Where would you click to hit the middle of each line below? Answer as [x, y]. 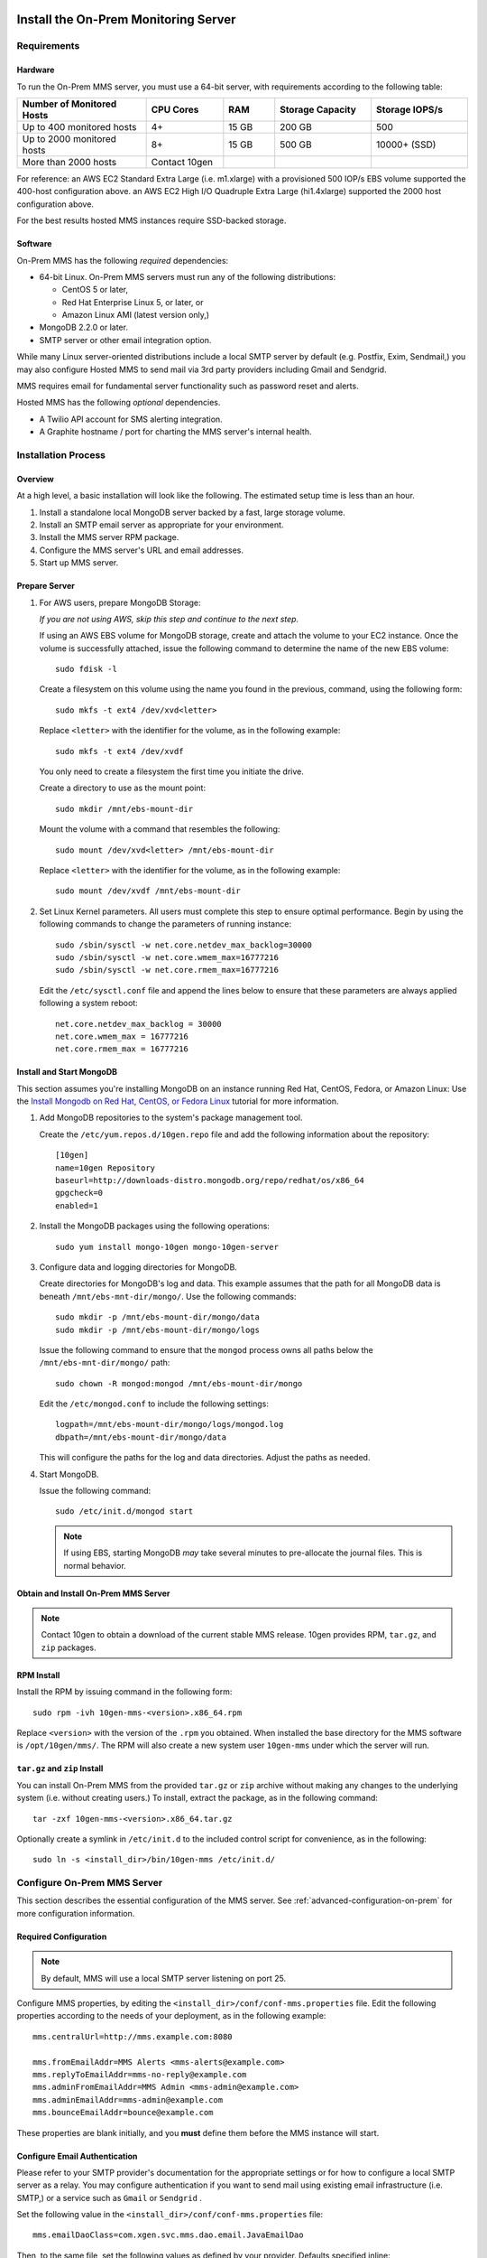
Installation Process [61, 454]
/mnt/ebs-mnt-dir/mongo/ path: [105, 1363]
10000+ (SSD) [406, 145]
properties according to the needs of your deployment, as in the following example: [171, 2016]
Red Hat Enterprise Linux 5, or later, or [133, 302]
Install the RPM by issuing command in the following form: [124, 1692]
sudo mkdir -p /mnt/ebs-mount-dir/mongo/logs [158, 1330]
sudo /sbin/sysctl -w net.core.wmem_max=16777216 [167, 957]
